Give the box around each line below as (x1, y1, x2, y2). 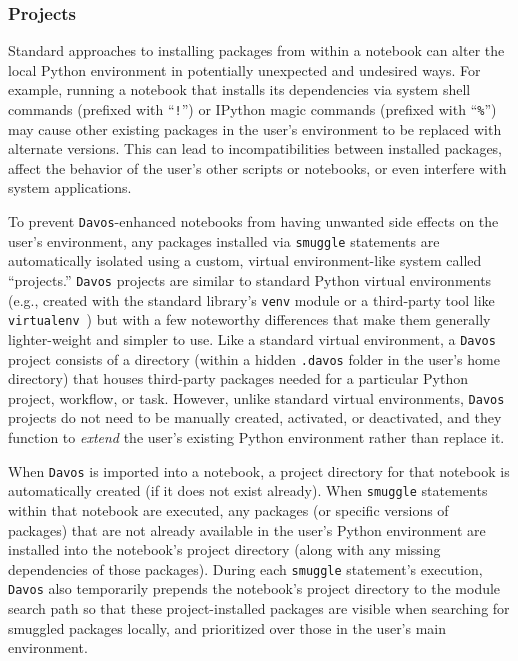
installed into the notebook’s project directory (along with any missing (8, 539, 441, 560)
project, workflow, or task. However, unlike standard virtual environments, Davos (8, 387, 505, 408)
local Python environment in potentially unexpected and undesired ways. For (8, 59, 481, 80)
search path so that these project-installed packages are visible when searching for (8, 598, 510, 619)
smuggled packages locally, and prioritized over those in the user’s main (8, 617, 447, 638)
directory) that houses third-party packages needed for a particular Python (8, 368, 469, 389)
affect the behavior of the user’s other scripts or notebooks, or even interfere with (8, 157, 507, 178)
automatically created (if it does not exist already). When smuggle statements (8, 480, 488, 501)
